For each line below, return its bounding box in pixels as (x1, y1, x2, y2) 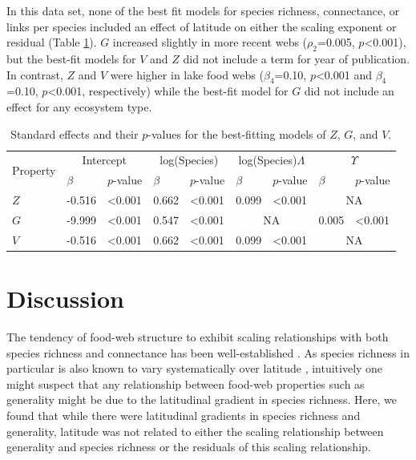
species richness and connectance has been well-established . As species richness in (6, 344, 410, 361)
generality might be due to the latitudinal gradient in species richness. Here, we (6, 391, 397, 408)
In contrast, (6, 66, 63, 83)
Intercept (82, 151, 127, 168)
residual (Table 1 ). (6, 34, 97, 50)
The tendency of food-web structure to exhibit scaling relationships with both (6, 329, 389, 345)
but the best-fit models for (6, 50, 136, 67)
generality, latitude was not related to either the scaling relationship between (6, 422, 384, 439)
